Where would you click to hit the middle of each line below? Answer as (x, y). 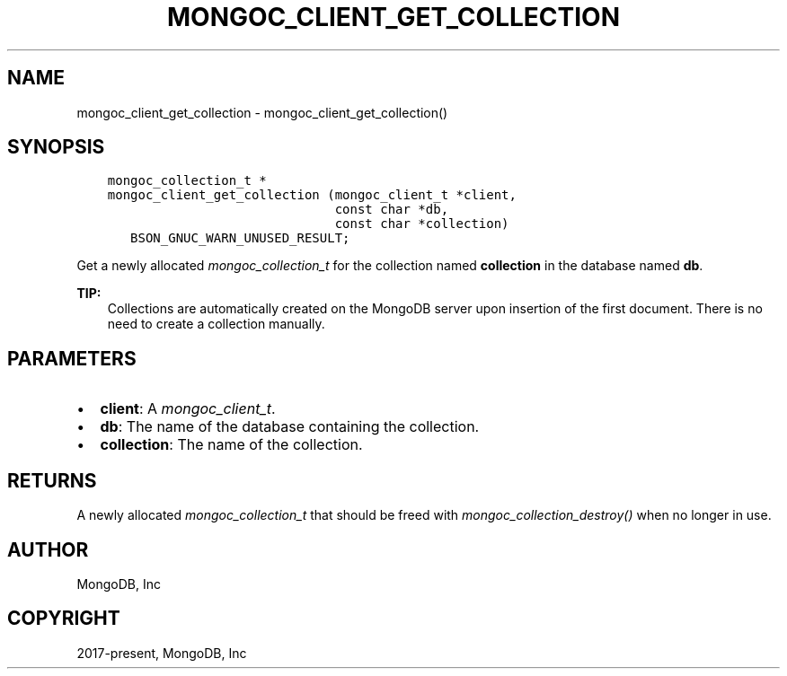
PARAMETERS (72, 358)
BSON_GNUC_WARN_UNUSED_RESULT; (240, 238)
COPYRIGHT (64, 619)
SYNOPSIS (56, 147)
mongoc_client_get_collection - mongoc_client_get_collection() (262, 112)
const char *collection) (422, 224)
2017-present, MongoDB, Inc (162, 653)
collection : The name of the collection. (231, 445)
